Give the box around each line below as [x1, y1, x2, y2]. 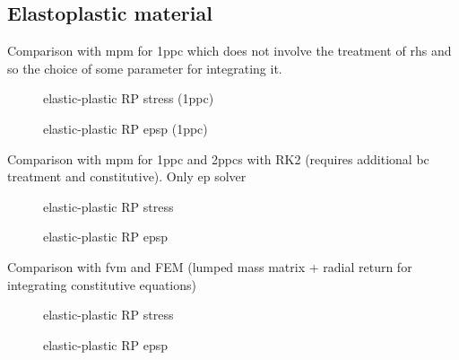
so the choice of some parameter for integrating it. [7, 58, 282, 77]
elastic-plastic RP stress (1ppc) [43, 89, 214, 108]
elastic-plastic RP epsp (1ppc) [43, 119, 208, 137]
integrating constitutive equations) [7, 275, 196, 294]
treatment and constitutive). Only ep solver [7, 167, 247, 186]
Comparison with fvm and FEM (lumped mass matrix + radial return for [7, 257, 412, 276]
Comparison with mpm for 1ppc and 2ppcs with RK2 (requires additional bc [7, 149, 429, 168]
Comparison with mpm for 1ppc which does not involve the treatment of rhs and [7, 41, 452, 60]
